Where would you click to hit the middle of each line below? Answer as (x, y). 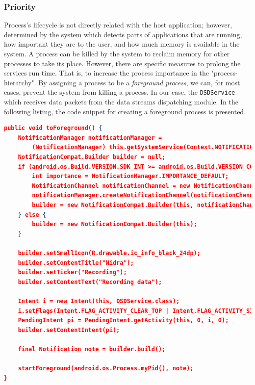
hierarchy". (20, 82)
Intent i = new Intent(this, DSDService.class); (99, 301)
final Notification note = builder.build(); (92, 349)
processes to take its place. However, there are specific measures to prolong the (122, 63)
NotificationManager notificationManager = (90, 138)
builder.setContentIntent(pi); (69, 330)
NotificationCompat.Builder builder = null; (92, 157)
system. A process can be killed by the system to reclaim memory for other (117, 53)
